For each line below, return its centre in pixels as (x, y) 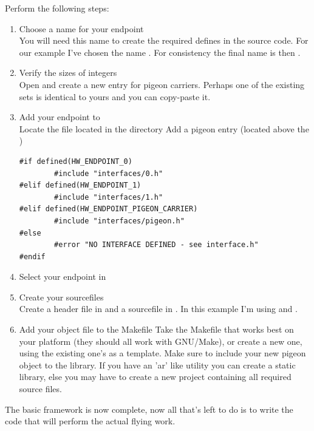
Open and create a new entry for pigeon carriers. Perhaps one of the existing (162, 84)
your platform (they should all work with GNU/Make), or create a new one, (161, 341)
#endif (32, 256)
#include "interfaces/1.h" (109, 197)
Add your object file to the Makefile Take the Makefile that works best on (156, 329)
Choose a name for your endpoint (81, 28)
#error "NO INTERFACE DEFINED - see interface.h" (156, 245)
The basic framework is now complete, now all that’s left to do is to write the (149, 409)
